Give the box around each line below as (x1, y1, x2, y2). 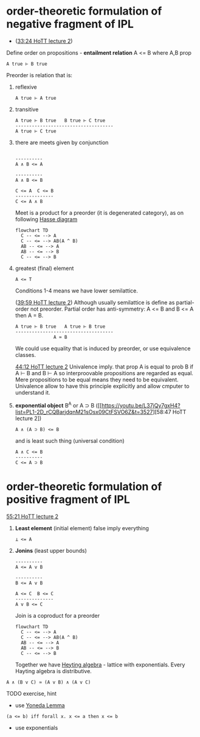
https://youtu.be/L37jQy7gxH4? (101, 401, 181, 409)
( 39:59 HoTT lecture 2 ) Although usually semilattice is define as (15, 299, 175, 306)
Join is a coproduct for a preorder (15, 612, 100, 619)
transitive (15, 105, 39, 113)
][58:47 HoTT (153, 408, 187, 415)
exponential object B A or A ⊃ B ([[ (15, 400, 102, 409)
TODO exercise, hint (6, 690, 57, 697)
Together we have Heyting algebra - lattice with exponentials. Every (15, 661, 185, 668)
